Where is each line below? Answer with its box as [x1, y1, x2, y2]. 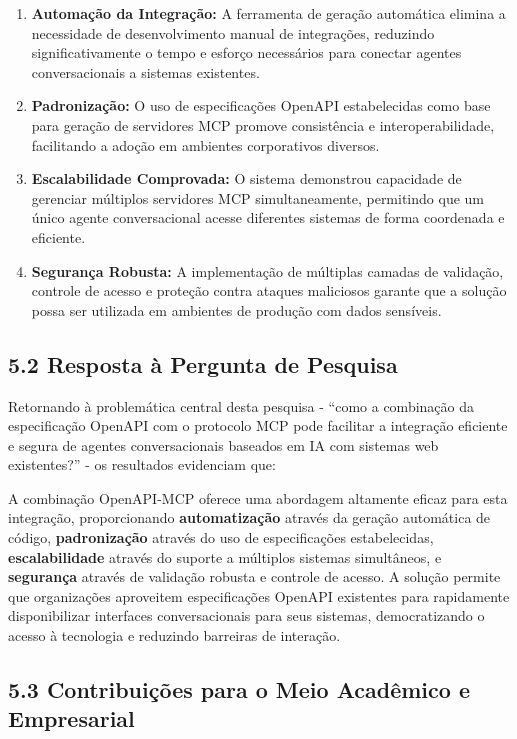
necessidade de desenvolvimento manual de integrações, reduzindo [31, 22, 435, 43]
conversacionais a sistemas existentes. [31, 61, 260, 82]
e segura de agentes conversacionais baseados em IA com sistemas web [8, 434, 439, 455]
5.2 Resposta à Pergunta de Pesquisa [8, 348, 398, 379]
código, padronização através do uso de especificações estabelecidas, [8, 527, 434, 548]
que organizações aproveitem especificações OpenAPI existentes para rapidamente [8, 585, 510, 606]
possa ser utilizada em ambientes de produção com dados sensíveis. [31, 299, 442, 320]
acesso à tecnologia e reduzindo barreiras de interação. [8, 625, 341, 646]
